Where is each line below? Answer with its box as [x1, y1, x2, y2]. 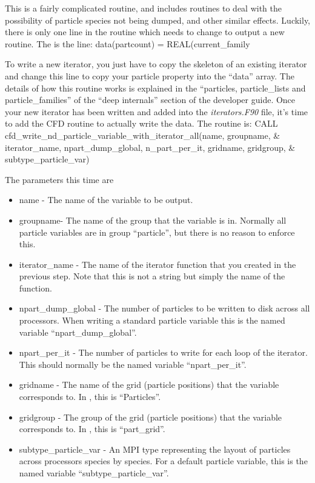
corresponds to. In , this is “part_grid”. [19, 422, 165, 435]
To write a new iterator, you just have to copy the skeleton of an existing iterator [5, 58, 307, 70]
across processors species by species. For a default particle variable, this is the [19, 455, 308, 467]
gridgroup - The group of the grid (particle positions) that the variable [19, 410, 282, 423]
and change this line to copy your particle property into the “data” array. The [5, 69, 294, 82]
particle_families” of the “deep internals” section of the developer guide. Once [5, 93, 296, 106]
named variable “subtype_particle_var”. [19, 467, 169, 479]
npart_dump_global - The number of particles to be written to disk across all [19, 302, 310, 315]
